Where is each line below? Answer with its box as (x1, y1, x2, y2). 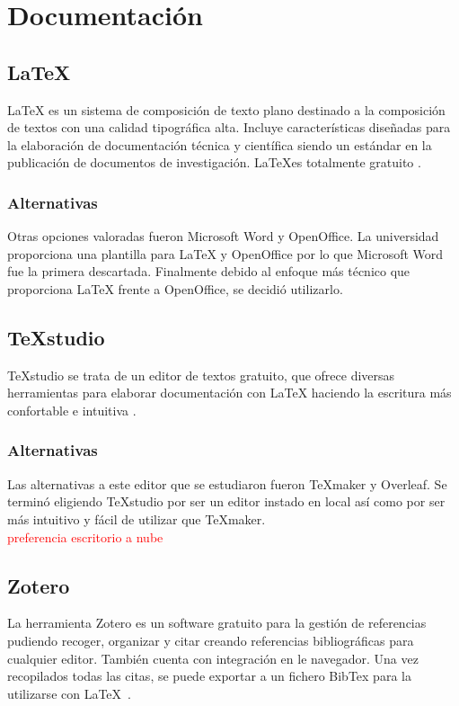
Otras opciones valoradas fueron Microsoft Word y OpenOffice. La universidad (7, 227, 439, 246)
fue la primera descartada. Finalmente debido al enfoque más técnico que (7, 262, 410, 281)
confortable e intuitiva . (7, 400, 137, 419)
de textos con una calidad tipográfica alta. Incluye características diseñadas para (7, 118, 451, 137)
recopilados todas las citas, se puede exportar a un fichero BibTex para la (7, 666, 411, 685)
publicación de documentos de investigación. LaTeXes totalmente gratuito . (7, 153, 421, 172)
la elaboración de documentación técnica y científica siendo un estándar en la (7, 135, 432, 154)
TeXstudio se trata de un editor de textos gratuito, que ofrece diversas (7, 365, 395, 384)
